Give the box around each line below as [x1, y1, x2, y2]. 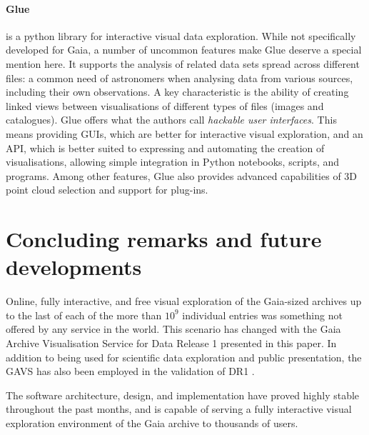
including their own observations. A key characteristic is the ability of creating [6, 84, 349, 99]
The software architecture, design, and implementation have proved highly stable [6, 387, 360, 402]
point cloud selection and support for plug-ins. [6, 182, 208, 197]
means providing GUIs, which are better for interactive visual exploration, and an [6, 126, 363, 141]
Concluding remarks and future [6, 224, 322, 254]
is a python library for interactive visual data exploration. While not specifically [6, 28, 356, 43]
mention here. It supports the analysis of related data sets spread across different [6, 56, 360, 71]
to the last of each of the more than [6, 307, 162, 322]
